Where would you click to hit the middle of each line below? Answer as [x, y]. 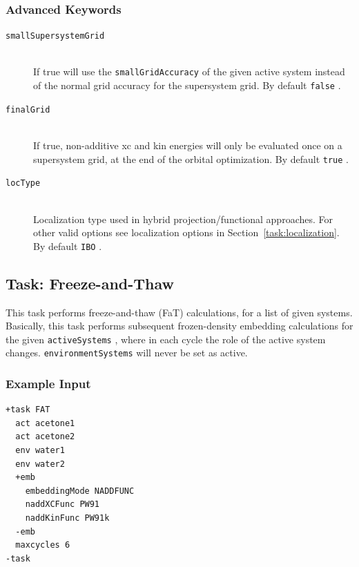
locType [23, 183]
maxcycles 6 [43, 545]
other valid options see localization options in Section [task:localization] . [186, 232]
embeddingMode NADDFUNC [80, 491]
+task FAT [28, 410]
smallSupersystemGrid [55, 36]
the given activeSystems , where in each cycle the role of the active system [166, 339]
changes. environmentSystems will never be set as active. [127, 353]
